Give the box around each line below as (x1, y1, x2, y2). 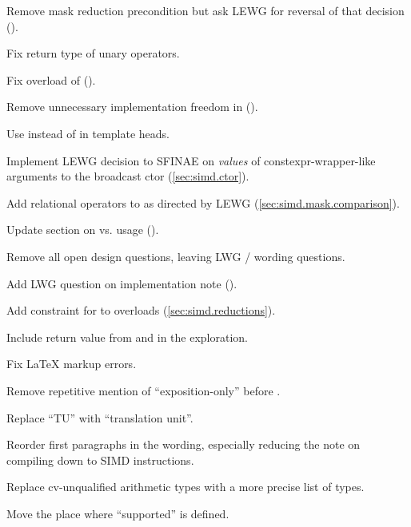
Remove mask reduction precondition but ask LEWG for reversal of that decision (6, 2, 405, 18)
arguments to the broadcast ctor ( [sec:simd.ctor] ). (6, 168, 249, 184)
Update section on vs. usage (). (6, 221, 159, 238)
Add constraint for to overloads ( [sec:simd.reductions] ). (6, 302, 276, 319)
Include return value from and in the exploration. (6, 328, 248, 345)
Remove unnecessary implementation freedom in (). (6, 98, 258, 115)
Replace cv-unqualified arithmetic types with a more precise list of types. (6, 478, 365, 495)
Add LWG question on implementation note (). (6, 275, 237, 291)
